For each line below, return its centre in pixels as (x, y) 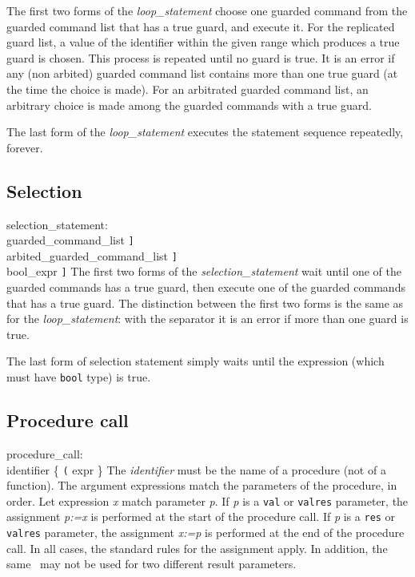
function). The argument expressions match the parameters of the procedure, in (202, 485)
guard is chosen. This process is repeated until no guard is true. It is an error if (201, 57)
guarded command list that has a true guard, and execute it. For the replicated (201, 26)
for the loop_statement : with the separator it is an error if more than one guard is (207, 319)
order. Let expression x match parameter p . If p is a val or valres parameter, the (207, 500)
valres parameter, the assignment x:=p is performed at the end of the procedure (206, 533)
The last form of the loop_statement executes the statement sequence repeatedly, (205, 132)
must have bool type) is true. (79, 377)
